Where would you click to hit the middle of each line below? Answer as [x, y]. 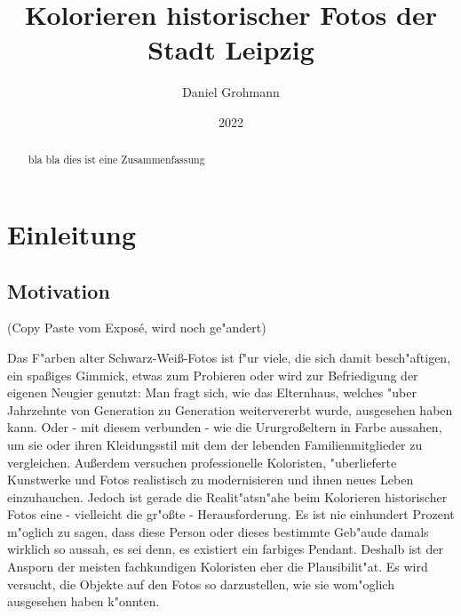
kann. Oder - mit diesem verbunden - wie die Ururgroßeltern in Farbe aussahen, [225, 427]
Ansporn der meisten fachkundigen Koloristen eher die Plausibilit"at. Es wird [218, 567]
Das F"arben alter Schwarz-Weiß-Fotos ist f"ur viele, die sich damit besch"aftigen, [229, 357]
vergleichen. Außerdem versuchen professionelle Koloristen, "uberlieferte [202, 462]
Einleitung [72, 233]
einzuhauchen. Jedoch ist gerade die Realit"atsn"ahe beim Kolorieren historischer [227, 496]
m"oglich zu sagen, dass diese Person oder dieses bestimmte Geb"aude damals [218, 531]
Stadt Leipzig [231, 49]
